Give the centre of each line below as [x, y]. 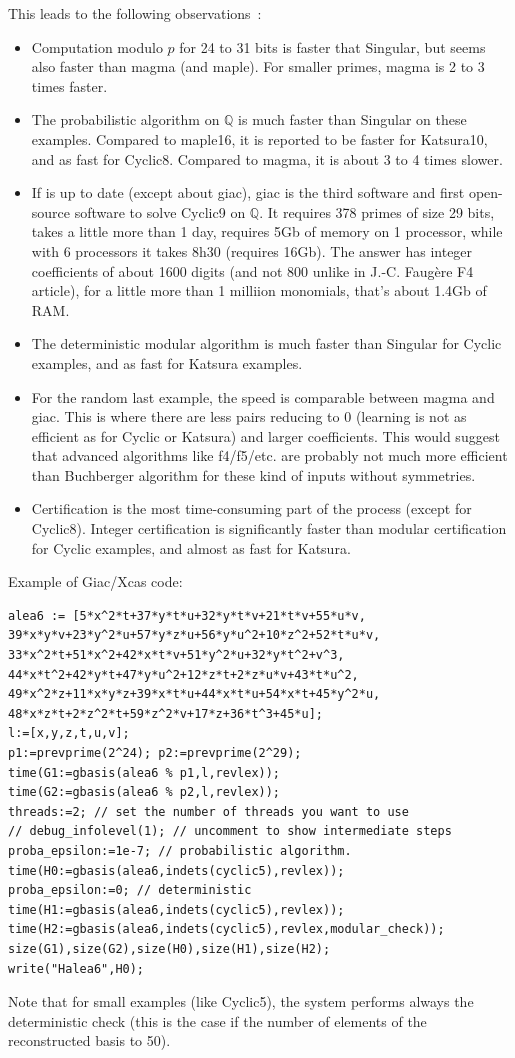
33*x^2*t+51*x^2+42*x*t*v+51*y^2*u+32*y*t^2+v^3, [176, 655]
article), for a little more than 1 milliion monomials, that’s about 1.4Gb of [259, 290]
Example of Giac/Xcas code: [95, 581]
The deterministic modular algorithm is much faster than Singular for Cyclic [266, 343]
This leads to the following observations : [135, 13]
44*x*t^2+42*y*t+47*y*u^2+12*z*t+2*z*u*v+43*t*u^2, [183, 674]
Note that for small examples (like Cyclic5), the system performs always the [241, 1001]
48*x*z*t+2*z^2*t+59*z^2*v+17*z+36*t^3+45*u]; [165, 713]
